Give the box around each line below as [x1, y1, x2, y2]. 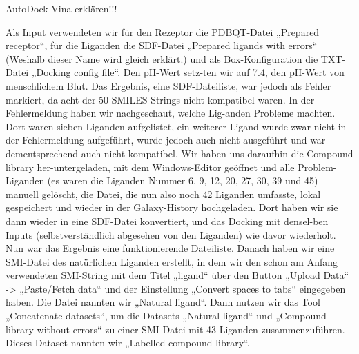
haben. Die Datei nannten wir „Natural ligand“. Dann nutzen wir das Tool [6, 295, 320, 309]
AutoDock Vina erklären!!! [6, 1, 117, 15]
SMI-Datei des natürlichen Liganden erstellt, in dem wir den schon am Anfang [6, 254, 338, 268]
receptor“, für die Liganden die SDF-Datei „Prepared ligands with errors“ [6, 38, 318, 52]
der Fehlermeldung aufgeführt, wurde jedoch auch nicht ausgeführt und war [6, 132, 326, 147]
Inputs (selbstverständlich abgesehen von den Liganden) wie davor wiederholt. [6, 227, 336, 242]
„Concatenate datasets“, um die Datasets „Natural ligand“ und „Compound [6, 308, 327, 323]
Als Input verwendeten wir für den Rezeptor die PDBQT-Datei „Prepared [6, 24, 320, 39]
